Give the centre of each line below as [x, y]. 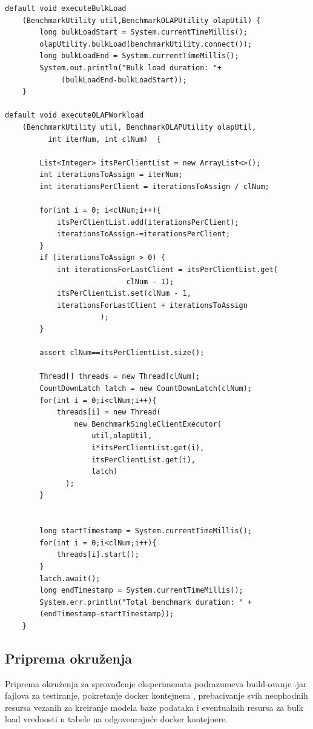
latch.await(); [70, 578]
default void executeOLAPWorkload [74, 115]
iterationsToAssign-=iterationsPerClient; [143, 234]
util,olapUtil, [122, 436]
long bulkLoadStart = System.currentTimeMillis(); [143, 32]
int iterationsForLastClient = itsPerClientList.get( [167, 270]
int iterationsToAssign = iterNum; [111, 175]
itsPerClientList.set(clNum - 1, [124, 294]
